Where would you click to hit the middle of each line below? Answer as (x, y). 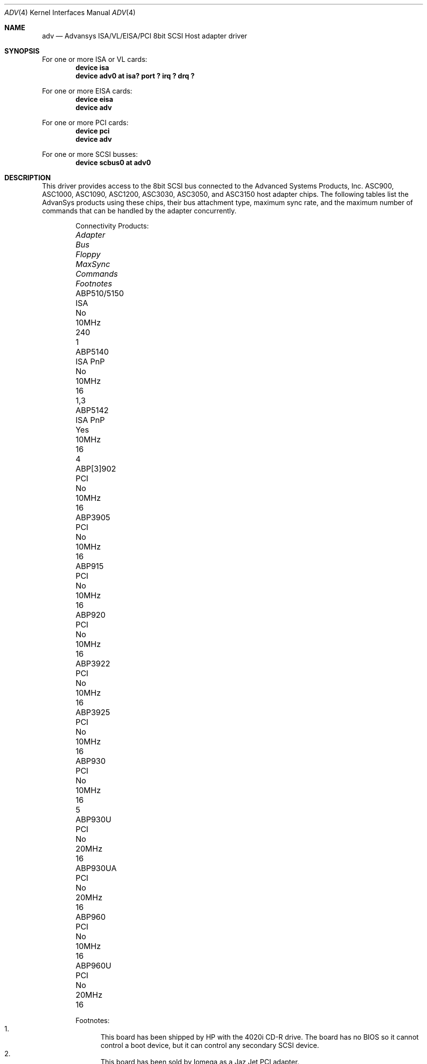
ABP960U (93, 966)
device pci (93, 131)
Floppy (88, 254)
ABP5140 (92, 352)
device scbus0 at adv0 (113, 162)
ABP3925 (93, 712)
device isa (92, 67)
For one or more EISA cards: (87, 91)
